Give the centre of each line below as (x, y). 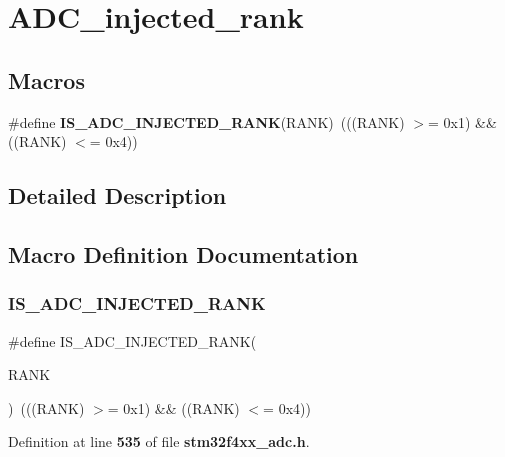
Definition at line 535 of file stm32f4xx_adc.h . (159, 441)
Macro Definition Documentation (183, 253)
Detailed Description (117, 195)
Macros (46, 79)
